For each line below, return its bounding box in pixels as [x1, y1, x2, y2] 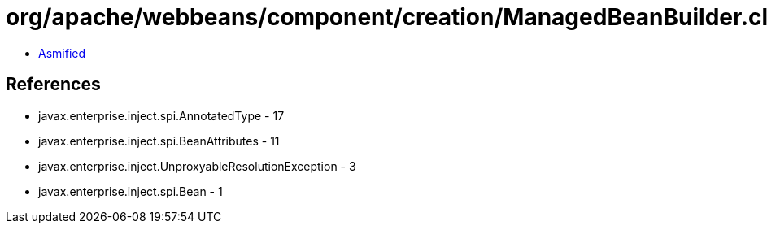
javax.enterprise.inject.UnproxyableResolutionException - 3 [38, 158, 356, 173]
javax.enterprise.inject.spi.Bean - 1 [38, 184, 223, 198]
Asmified [38, 46, 86, 60]
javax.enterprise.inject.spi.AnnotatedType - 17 [38, 108, 285, 123]
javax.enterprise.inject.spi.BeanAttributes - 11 [38, 133, 280, 148]
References [6, 74, 101, 95]
